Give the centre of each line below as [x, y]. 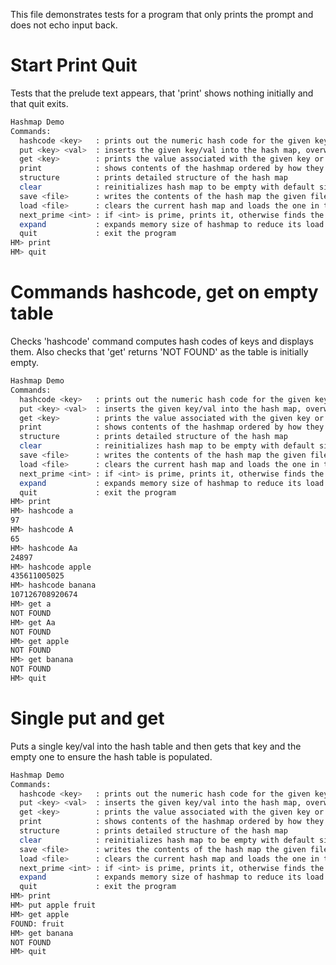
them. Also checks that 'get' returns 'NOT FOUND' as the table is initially [159, 352]
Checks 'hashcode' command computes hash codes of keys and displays [162, 341]
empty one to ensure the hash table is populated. [111, 756]
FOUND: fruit [37, 924]
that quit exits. [39, 103]
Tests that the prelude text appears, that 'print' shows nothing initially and [162, 93]
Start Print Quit [74, 65]
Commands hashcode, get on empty [164, 292]
